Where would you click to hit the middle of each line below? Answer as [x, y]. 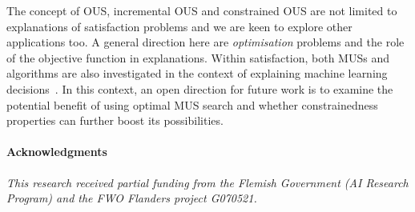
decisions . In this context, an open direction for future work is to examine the [200, 88]
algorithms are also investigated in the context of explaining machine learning [197, 73]
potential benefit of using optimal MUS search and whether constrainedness [192, 104]
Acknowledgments [57, 152]
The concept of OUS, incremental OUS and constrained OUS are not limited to [202, 10]
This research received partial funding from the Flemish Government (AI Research [207, 182]
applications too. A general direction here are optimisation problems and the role [205, 42]
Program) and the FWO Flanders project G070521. [132, 198]
